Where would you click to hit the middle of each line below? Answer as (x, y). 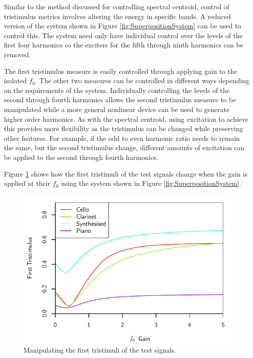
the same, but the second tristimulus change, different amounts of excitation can (124, 147)
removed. (17, 54)
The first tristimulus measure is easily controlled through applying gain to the (121, 71)
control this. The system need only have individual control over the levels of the (123, 35)
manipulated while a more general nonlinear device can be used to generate (117, 109)
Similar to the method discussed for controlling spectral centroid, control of (117, 6)
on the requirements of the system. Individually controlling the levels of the (117, 90)
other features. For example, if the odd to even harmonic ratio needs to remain (122, 138)
